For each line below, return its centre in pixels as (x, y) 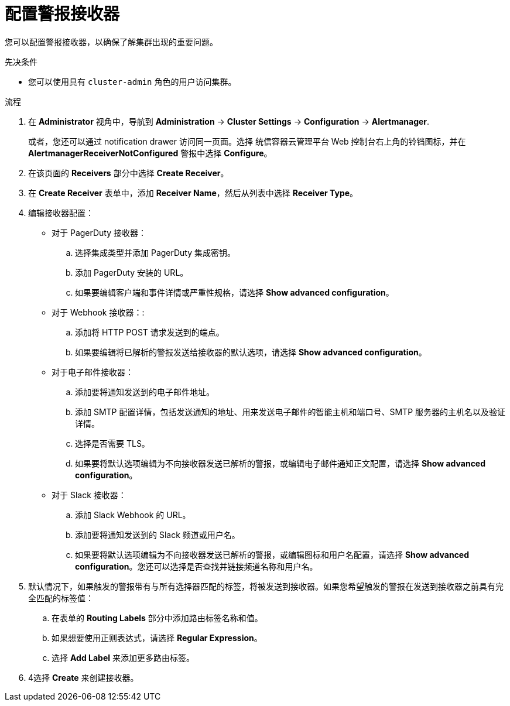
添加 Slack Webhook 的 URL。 (133, 515)
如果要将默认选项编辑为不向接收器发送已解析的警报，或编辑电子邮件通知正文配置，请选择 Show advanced (280, 463)
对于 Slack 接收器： (89, 495)
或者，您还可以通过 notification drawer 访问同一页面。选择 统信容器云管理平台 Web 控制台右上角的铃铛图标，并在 (247, 141)
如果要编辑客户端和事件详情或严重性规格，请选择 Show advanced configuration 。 (235, 292)
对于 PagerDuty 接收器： (99, 232)
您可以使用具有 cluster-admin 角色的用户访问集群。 (132, 81)
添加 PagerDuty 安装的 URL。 (132, 272)
